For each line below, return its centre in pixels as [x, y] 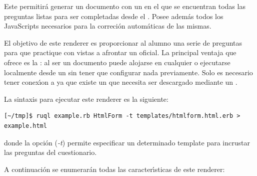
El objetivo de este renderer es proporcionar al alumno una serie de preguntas [123, 42]
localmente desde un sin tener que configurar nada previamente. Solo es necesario [128, 72]
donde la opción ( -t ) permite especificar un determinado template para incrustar [127, 142]
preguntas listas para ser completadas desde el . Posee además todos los [114, 16]
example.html [25, 126]
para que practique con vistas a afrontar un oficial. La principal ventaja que [120, 52]
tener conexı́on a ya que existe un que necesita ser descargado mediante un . [121, 82]
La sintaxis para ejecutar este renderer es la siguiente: [86, 99]
